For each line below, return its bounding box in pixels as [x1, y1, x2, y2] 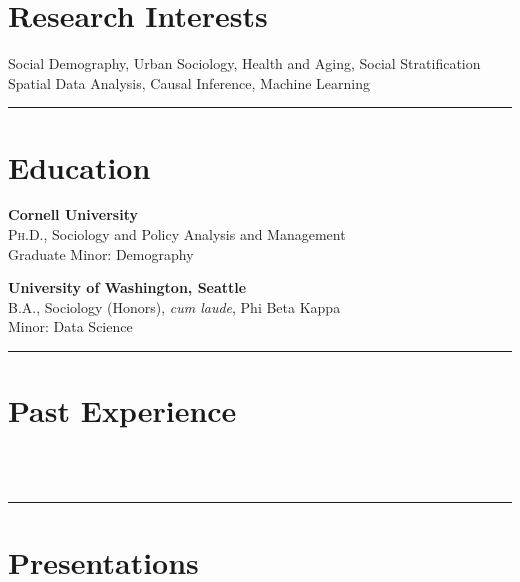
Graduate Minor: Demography [8, 243, 194, 264]
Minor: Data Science [8, 316, 133, 337]
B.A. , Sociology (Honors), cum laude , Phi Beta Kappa [8, 296, 341, 317]
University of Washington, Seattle [8, 277, 247, 298]
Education [8, 146, 151, 187]
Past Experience [8, 390, 237, 431]
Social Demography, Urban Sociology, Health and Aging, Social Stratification [8, 53, 481, 74]
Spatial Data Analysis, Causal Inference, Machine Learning [8, 72, 370, 93]
